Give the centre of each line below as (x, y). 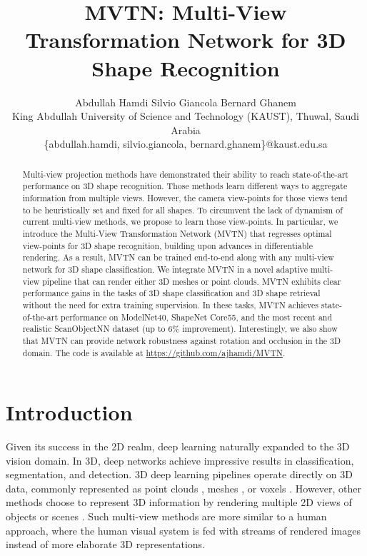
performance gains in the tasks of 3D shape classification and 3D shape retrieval (171, 293)
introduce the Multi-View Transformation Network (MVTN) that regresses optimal (177, 233)
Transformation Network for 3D (186, 40)
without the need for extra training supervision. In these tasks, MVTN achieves (170, 304)
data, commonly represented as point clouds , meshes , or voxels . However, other (184, 488)
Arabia (186, 130)
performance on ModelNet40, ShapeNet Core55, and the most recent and (197, 317)
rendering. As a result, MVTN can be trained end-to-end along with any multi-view (178, 257)
